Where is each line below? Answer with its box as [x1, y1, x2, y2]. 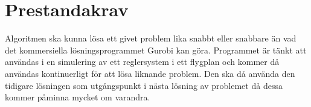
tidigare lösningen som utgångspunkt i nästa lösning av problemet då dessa [5, 79, 283, 91]
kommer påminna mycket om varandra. [5, 91, 150, 103]
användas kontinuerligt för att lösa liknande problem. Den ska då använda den [5, 67, 295, 79]
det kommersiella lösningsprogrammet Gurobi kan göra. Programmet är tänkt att [5, 43, 307, 56]
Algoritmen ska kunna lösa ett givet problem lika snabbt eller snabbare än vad [5, 32, 297, 44]
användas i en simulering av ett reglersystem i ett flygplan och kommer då [5, 55, 280, 68]
